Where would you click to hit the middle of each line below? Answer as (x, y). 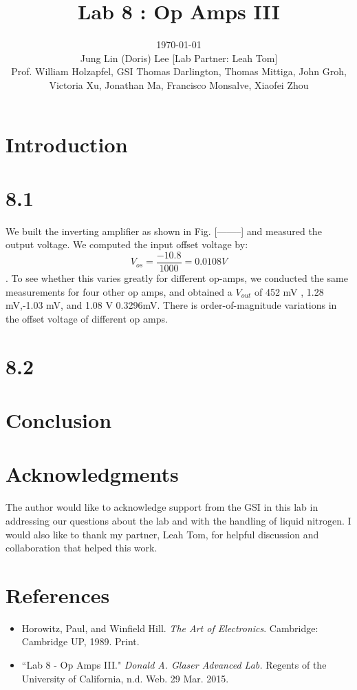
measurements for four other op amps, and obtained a (119, 291)
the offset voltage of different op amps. (87, 318)
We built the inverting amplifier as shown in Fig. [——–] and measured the (164, 231)
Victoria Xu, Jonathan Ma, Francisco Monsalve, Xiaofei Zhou (179, 84)
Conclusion (59, 420)
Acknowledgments (92, 474)
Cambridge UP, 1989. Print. (80, 641)
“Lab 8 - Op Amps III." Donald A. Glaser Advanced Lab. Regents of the (174, 664)
